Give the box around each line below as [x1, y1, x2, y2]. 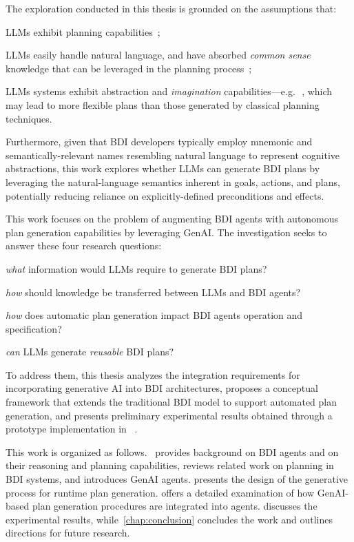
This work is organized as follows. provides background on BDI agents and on [6, 444, 339, 459]
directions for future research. [6, 525, 130, 540]
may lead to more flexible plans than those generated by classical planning [6, 97, 320, 112]
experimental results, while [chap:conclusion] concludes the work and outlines [6, 512, 333, 526]
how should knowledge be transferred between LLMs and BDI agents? [6, 284, 301, 299]
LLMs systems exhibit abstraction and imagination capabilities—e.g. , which [6, 84, 333, 98]
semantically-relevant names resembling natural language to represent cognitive [6, 147, 340, 162]
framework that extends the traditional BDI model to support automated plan [6, 395, 337, 409]
